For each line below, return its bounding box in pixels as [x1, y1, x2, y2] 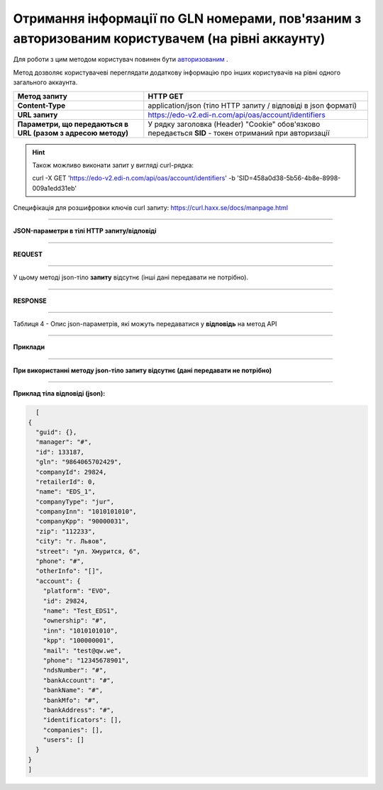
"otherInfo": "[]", [35, 567, 104, 575]
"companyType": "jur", [35, 497, 115, 506]
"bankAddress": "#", [43, 706, 115, 714]
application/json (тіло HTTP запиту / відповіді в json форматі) [148, 100, 357, 110]
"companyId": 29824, [35, 468, 107, 476]
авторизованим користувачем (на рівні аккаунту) [13, 30, 326, 46]
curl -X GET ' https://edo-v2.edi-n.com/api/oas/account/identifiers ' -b [32, 174, 235, 182]
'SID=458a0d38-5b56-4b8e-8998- [236, 174, 341, 182]
